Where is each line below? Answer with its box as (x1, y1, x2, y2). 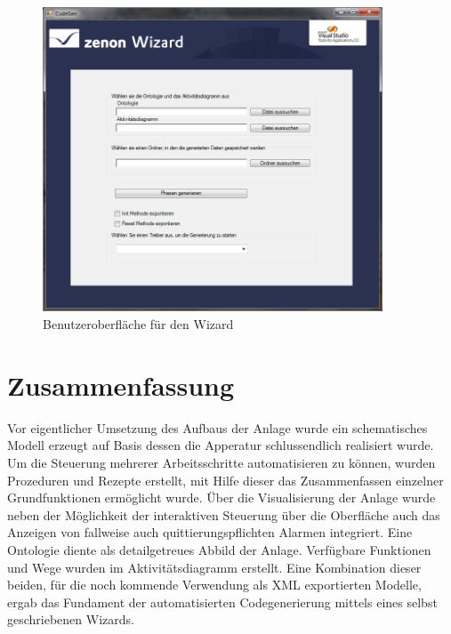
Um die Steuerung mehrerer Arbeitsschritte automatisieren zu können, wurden (7, 453, 436, 471)
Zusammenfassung (7, 366, 235, 403)
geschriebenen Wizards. (7, 610, 134, 629)
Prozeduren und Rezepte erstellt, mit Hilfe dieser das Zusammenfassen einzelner (7, 470, 444, 489)
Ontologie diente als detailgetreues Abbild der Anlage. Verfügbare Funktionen (7, 540, 431, 558)
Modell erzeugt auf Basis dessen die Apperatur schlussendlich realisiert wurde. (7, 436, 434, 454)
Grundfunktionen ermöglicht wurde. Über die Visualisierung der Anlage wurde (7, 488, 436, 507)
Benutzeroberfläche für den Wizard (43, 315, 234, 333)
